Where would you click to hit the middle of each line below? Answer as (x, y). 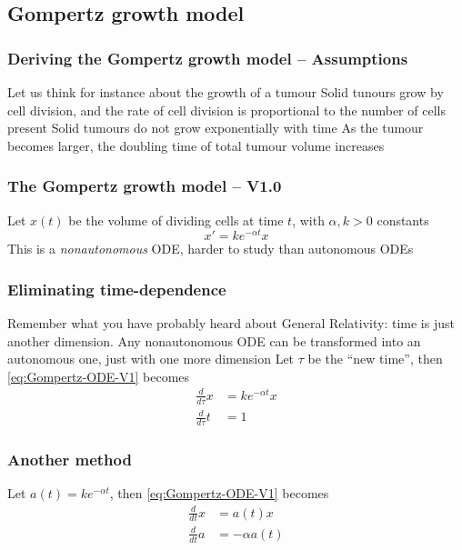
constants (403, 220)
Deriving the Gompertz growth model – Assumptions (208, 58)
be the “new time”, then (375, 359)
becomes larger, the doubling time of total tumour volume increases (196, 145)
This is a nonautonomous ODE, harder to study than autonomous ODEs (211, 249)
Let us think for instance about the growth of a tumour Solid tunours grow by (226, 92)
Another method (70, 460)
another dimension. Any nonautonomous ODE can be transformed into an (214, 340)
